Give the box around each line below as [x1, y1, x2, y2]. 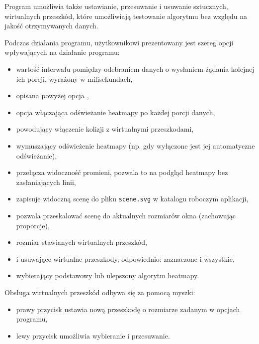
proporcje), [16, 220, 50, 230]
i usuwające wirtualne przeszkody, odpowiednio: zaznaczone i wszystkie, [16, 253, 235, 264]
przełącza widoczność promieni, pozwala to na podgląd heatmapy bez [16, 167, 228, 177]
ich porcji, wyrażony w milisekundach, [16, 73, 133, 84]
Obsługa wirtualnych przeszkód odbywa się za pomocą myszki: [4, 287, 195, 297]
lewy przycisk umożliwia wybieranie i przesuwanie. [16, 330, 170, 341]
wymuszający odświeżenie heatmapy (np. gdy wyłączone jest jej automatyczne [16, 140, 255, 151]
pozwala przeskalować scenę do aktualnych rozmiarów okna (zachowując [16, 210, 236, 220]
